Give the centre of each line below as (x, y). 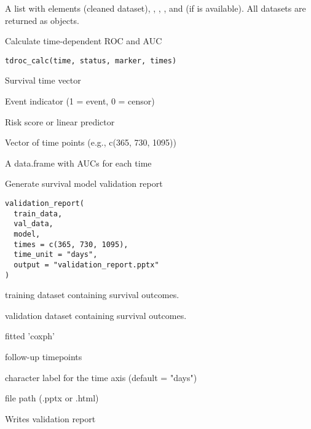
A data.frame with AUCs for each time (78, 163)
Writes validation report (50, 418)
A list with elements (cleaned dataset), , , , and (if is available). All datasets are (155, 8)
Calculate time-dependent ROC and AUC (84, 41)
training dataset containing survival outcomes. (92, 295)
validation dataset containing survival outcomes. (96, 315)
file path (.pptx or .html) (52, 398)
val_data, (33, 224)
